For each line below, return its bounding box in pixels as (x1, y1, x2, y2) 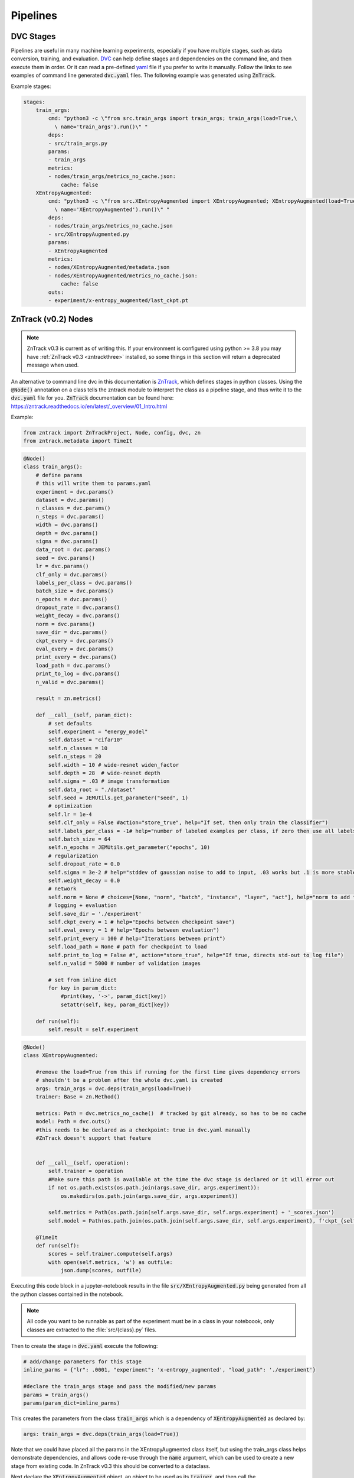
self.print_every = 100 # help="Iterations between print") (48, 935, 226, 942)
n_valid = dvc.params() (35, 679, 104, 685)
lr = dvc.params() (35, 563, 89, 570)
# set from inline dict (48, 976, 117, 983)
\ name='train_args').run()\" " (54, 123, 148, 130)
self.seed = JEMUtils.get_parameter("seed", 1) (48, 795, 189, 801)
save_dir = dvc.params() (35, 629, 108, 636)
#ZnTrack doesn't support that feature (35, 1135, 152, 1141)
